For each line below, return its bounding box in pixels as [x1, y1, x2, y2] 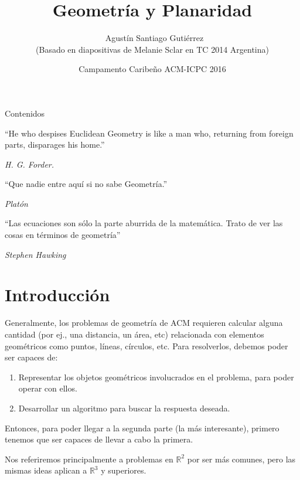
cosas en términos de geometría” [5, 229, 121, 241]
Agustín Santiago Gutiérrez [105, 32, 204, 44]
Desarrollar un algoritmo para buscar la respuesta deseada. [18, 401, 230, 414]
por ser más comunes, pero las [187, 452, 296, 465]
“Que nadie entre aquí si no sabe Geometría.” [5, 178, 168, 190]
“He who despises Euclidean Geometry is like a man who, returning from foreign [5, 127, 294, 139]
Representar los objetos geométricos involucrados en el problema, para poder [18, 370, 294, 383]
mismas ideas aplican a [5, 464, 87, 476]
